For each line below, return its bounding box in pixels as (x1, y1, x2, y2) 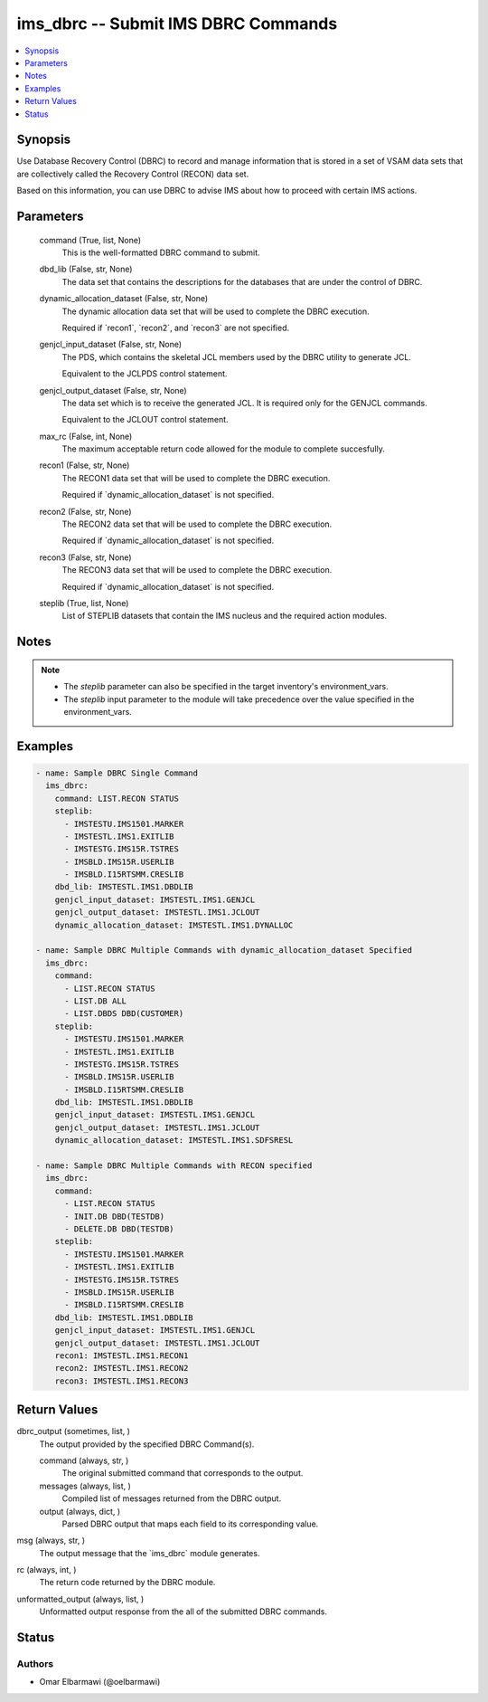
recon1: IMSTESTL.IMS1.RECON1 (54, 1350, 189, 1361)
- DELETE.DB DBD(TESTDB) (64, 1224, 175, 1234)
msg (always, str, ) (16, 1535, 86, 1546)
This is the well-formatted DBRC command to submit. (61, 247, 261, 258)
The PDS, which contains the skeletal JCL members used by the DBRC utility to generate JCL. (61, 351, 411, 362)
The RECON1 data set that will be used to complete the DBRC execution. (61, 472, 331, 483)
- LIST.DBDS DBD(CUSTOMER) (64, 1009, 184, 1019)
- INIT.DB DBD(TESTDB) (64, 1211, 165, 1222)
